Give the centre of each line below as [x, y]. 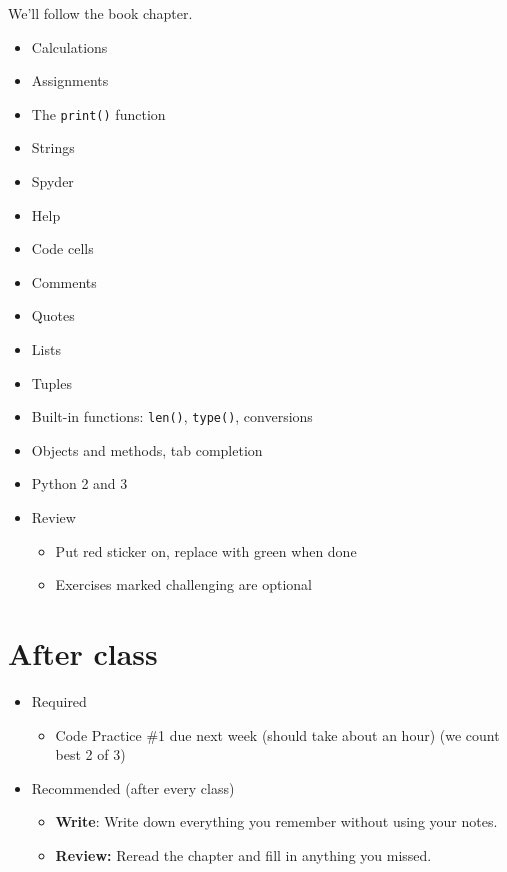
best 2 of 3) [90, 754]
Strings [53, 147]
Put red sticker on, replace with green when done [206, 550]
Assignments [70, 80]
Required [59, 700]
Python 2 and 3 [79, 483]
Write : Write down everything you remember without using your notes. [276, 821]
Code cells [62, 248]
